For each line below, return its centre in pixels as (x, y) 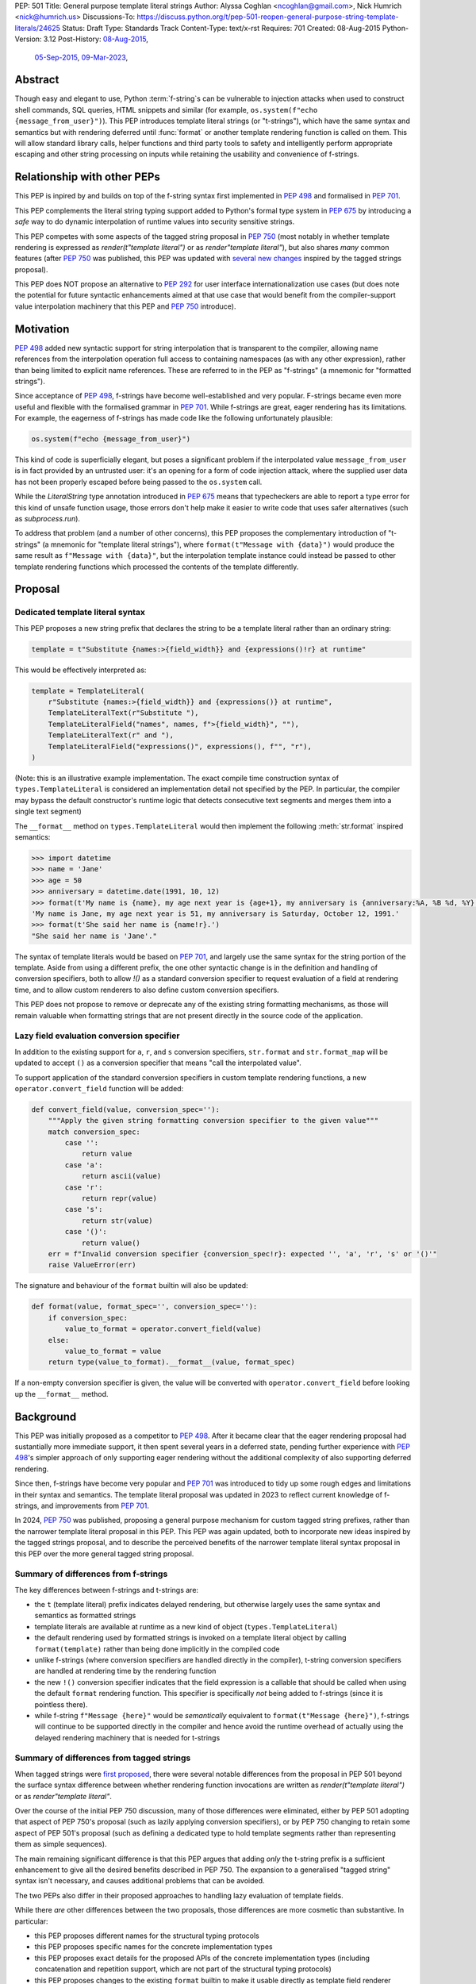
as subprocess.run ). (48, 519)
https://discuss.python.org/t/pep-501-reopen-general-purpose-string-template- (268, 17)
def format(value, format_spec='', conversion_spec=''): (144, 1307)
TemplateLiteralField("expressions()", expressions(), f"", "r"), (180, 746)
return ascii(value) (121, 1176)
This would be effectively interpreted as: (81, 670)
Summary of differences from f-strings (91, 1574)
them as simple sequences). (61, 1844)
